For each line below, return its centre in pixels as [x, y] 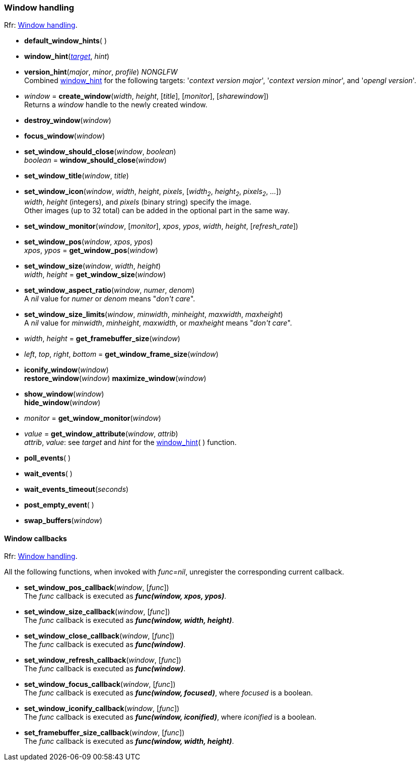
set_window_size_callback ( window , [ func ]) [97, 612]
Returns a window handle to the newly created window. [116, 105]
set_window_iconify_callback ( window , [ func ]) [102, 709]
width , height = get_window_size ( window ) [95, 275]
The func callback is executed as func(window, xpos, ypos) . [125, 596]
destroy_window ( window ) [68, 120]
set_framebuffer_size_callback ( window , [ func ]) [104, 733]
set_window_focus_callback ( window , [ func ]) [100, 684]
